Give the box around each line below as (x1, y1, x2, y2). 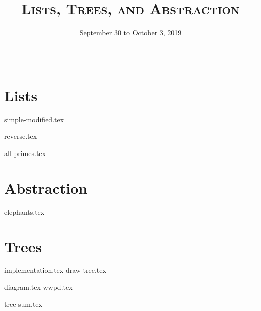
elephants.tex (4, 206, 45, 217)
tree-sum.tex (4, 298, 42, 309)
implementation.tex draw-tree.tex (4, 265, 106, 275)
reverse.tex (4, 131, 37, 141)
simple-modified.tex (4, 114, 64, 124)
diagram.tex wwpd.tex (4, 282, 73, 292)
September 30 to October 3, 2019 (79, 27, 182, 38)
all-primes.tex (4, 148, 46, 159)
